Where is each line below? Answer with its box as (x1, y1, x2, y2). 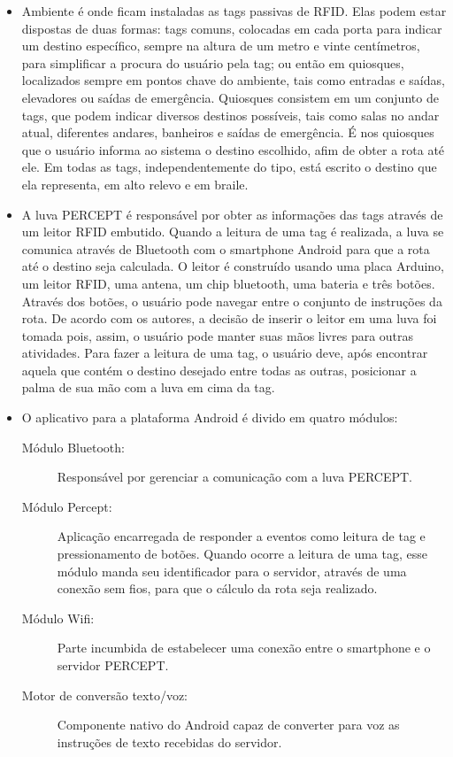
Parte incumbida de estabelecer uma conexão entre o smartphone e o (57, 638, 431, 657)
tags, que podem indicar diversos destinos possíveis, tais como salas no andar (21, 105, 440, 124)
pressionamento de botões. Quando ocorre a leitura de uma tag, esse (57, 545, 427, 563)
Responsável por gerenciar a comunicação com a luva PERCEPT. (57, 467, 412, 486)
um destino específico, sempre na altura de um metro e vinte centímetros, (21, 36, 420, 55)
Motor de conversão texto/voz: (21, 685, 188, 704)
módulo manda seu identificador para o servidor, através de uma (57, 561, 407, 580)
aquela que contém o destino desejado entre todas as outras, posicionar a (21, 360, 417, 379)
